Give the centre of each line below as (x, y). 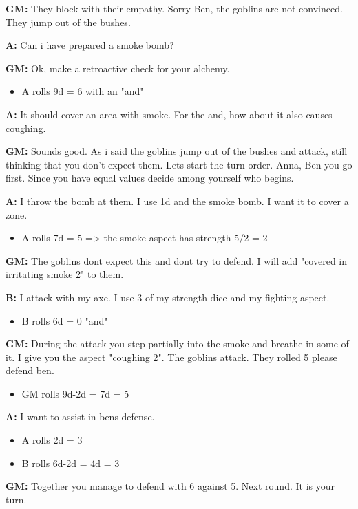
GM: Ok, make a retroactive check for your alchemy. (118, 68)
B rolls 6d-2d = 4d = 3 (71, 463)
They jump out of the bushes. (68, 22)
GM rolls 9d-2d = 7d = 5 (75, 393)
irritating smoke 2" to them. (65, 274)
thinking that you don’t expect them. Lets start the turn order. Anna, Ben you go (179, 164)
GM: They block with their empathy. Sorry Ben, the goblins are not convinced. (174, 8)
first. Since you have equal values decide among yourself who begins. (150, 178)
